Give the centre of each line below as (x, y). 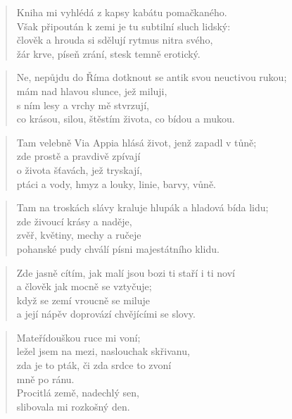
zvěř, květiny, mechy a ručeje (79, 235)
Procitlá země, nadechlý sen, (78, 393)
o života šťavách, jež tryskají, (80, 169)
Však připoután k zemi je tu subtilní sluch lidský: (123, 26)
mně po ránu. (45, 379)
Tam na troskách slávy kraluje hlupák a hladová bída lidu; (142, 207)
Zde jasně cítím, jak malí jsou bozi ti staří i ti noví (126, 272)
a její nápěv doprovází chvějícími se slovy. (106, 314)
